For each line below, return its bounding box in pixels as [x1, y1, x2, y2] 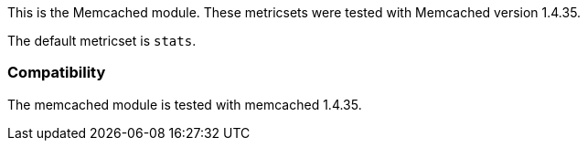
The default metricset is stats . [7, 33, 197, 48]
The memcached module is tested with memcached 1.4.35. [7, 96, 362, 112]
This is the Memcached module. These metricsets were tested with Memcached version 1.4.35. [7, 5, 582, 20]
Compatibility [7, 63, 106, 82]
